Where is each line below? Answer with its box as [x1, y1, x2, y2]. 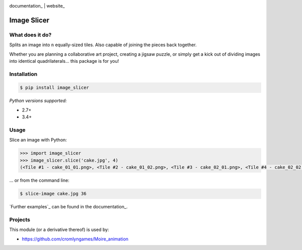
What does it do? [9, 31, 52, 38]
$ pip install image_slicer [20, 85, 89, 90]
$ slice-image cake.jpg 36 [20, 191, 87, 197]
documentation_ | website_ [9, 3, 65, 9]
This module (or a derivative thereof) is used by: [9, 226, 109, 233]
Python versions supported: [9, 98, 67, 104]
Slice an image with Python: [9, 137, 67, 143]
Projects [9, 216, 30, 223]
